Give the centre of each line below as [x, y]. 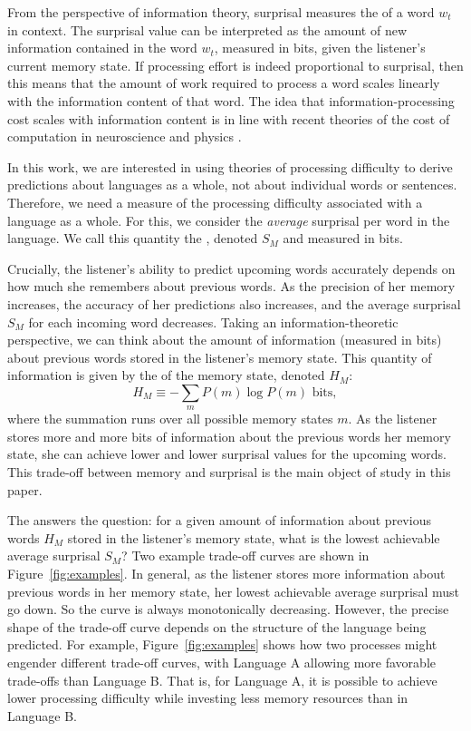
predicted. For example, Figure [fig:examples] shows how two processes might [222, 644]
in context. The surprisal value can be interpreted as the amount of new [207, 29]
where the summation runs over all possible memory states [170, 419]
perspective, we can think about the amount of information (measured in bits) [225, 340]
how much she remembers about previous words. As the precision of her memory [231, 286]
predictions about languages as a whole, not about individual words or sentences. [232, 185]
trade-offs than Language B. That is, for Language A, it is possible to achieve [222, 680]
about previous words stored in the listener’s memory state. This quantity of [220, 357]
